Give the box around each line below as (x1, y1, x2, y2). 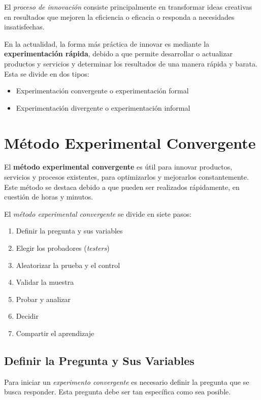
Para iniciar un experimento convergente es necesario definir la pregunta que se (4, 376, 249, 387)
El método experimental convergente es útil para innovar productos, (4, 161, 233, 172)
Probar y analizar (16, 293, 71, 304)
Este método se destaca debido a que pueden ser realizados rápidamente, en (4, 181, 240, 192)
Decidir (16, 311, 39, 321)
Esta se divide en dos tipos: (4, 68, 89, 79)
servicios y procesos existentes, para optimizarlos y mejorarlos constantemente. (4, 172, 249, 182)
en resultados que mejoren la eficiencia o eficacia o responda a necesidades (4, 11, 235, 22)
